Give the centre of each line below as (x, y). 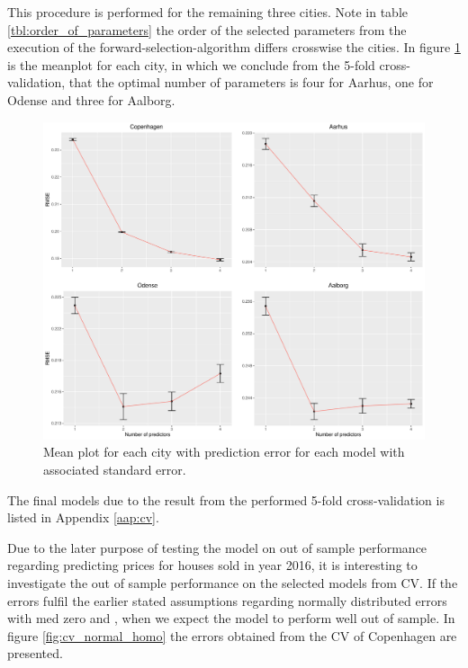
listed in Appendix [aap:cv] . (83, 517)
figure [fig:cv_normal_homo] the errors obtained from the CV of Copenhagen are (232, 635)
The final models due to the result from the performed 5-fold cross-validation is (226, 499)
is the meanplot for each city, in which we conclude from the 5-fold (191, 64)
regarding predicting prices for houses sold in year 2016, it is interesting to (212, 565)
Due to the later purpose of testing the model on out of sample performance (217, 547)
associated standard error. (115, 469)
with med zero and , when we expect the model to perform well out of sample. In (231, 618)
